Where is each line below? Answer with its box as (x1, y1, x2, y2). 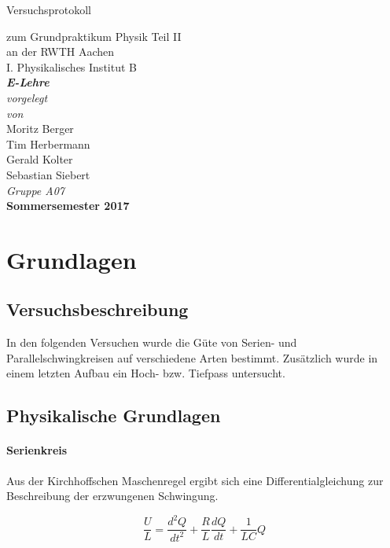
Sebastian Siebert (6, 166, 90, 182)
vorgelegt (6, 89, 48, 105)
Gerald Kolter (6, 151, 73, 167)
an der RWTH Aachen (6, 43, 115, 60)
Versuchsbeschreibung (6, 297, 189, 322)
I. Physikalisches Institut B (6, 58, 137, 75)
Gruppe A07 (6, 182, 65, 198)
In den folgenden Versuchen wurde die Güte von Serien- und (6, 334, 297, 351)
